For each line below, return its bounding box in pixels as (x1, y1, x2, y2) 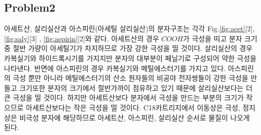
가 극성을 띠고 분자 (183, 33, 242, 43)
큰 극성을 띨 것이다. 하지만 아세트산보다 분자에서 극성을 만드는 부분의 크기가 (4, 92, 244, 103)
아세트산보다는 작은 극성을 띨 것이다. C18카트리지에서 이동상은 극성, (26, 102, 240, 112)
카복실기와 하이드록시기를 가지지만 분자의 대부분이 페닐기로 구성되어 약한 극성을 (4, 52, 256, 63)
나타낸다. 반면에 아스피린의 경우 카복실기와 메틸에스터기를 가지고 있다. (4, 62, 226, 73)
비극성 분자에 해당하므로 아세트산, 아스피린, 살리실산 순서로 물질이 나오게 (19, 112, 250, 122)
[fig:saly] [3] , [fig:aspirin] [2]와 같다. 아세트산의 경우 (4, 33, 159, 43)
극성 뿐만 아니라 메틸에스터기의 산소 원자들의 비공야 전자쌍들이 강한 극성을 (13, 73, 248, 83)
